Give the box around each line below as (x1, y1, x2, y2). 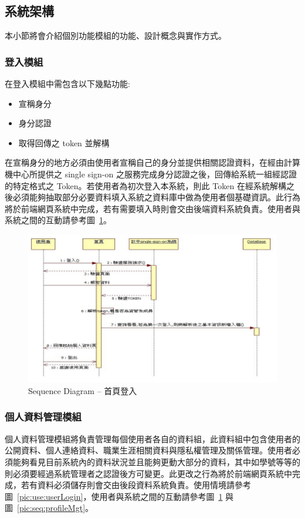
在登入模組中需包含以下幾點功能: (5, 78, 130, 90)
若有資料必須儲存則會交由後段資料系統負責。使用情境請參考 (21, 479, 251, 491)
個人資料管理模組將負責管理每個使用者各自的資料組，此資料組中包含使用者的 (5, 432, 300, 445)
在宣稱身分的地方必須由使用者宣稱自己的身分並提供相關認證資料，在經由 (5, 156, 284, 169)
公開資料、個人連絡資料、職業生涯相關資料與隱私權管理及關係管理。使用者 (5, 444, 292, 456)
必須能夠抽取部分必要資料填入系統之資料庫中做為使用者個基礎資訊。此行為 (12, 191, 300, 203)
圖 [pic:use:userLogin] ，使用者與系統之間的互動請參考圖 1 (5, 490, 223, 502)
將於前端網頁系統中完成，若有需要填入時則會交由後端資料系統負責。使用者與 (5, 202, 300, 214)
